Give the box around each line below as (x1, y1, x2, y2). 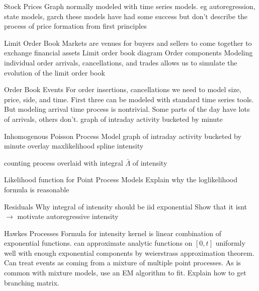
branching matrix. (4, 277, 59, 287)
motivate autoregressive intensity (17, 211, 119, 222)
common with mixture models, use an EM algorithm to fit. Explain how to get (4, 267, 246, 278)
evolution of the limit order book (4, 67, 105, 78)
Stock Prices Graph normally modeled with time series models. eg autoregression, (4, 1, 255, 11)
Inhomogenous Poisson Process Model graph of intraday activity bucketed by (4, 130, 241, 141)
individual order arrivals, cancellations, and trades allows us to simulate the (4, 57, 237, 67)
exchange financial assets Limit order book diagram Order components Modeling (4, 47, 253, 58)
